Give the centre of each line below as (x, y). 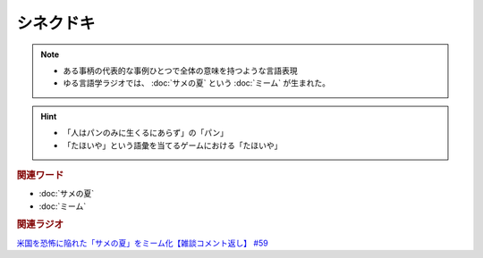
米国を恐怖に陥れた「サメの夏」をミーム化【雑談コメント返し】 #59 (142, 243)
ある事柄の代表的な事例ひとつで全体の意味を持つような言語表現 (181, 71)
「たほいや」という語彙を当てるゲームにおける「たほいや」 (173, 145)
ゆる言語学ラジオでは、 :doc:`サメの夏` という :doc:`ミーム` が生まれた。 (197, 83)
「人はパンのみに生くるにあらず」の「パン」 (145, 133)
